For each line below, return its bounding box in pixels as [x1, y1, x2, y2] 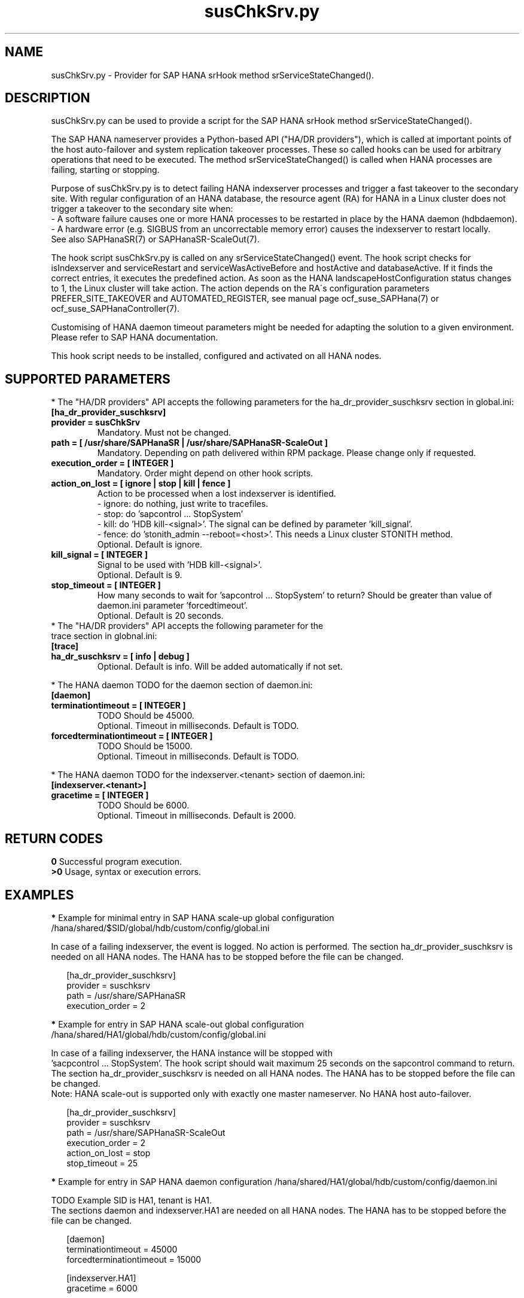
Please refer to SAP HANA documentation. [51, 332, 218, 343]
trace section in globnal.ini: [51, 631, 157, 642]
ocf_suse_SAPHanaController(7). [51, 303, 180, 314]
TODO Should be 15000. [97, 741, 193, 752]
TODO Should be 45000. [97, 710, 194, 721]
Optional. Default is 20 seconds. [97, 610, 224, 621]
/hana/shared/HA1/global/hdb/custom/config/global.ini [51, 1029, 266, 1039]
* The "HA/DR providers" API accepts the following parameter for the [51, 621, 324, 631]
